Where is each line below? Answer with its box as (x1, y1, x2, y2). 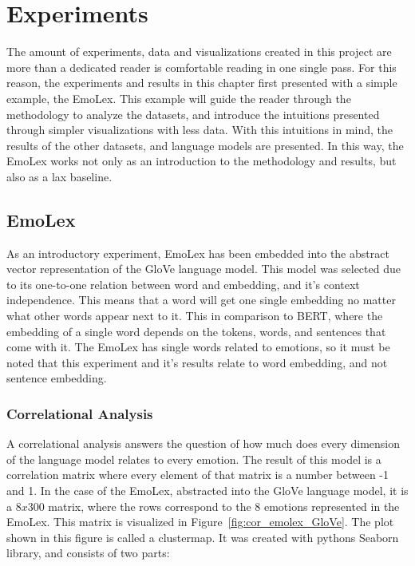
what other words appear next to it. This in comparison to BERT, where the (6, 307, 383, 324)
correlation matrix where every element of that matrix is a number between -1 (6, 466, 389, 483)
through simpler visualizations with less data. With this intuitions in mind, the (6, 121, 393, 138)
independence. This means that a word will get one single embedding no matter (6, 291, 396, 308)
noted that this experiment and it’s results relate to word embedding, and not (6, 354, 388, 370)
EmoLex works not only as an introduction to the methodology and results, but (6, 152, 397, 169)
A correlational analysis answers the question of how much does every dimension (6, 435, 400, 452)
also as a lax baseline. (6, 168, 113, 184)
